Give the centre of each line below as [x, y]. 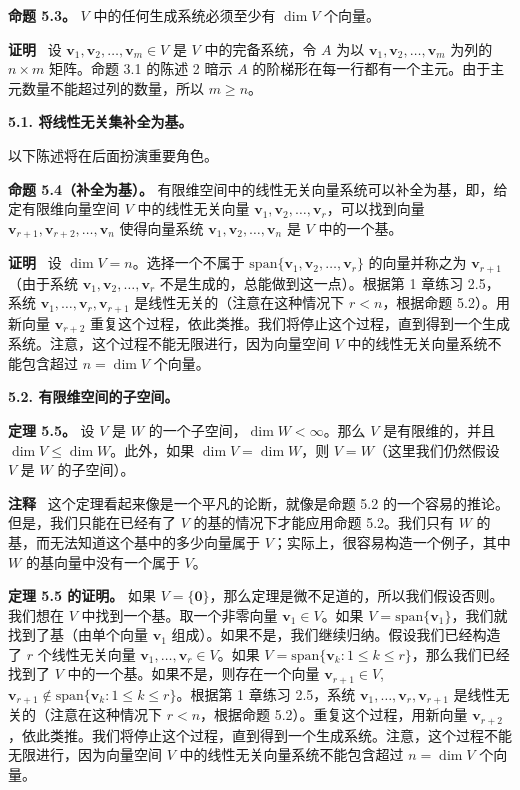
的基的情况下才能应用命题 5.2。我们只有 [324, 522]
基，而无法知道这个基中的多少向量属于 [134, 541]
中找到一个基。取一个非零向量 [179, 614]
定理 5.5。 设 [51, 429]
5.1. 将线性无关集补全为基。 [100, 121]
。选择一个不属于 [188, 262]
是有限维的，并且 [439, 429]
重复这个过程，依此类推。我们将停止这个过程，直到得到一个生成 [300, 322]
